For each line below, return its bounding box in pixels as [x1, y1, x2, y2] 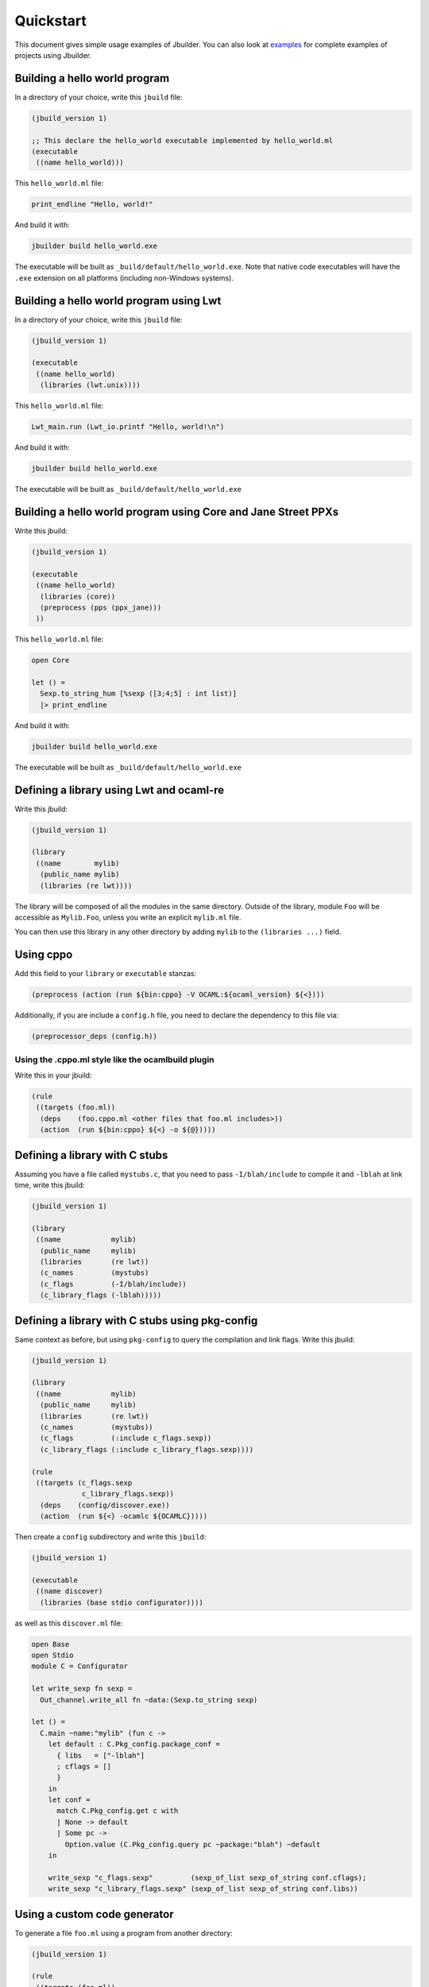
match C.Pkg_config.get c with [56, 1807, 179, 1815]
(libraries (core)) [40, 592, 116, 601]
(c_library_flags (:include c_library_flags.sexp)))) [40, 1445, 254, 1454]
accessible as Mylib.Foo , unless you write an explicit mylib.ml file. [14, 912, 242, 922]
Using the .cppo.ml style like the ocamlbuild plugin [14, 1054, 214, 1065]
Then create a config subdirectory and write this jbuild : [14, 1532, 207, 1542]
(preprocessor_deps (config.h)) [31, 1032, 158, 1041]
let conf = [48, 1795, 91, 1804]
